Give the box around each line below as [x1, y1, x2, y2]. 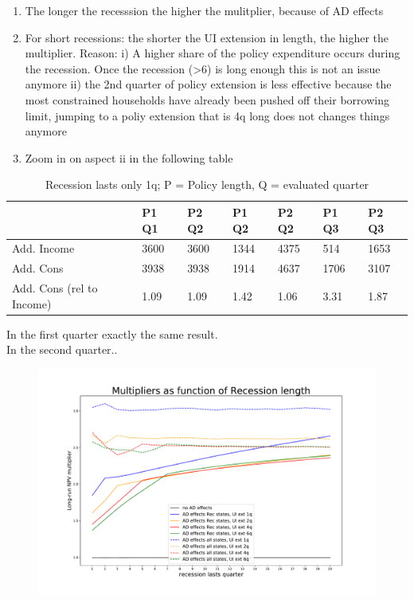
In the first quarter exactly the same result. [6, 325, 218, 342]
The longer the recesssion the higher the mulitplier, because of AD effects [25, 2, 384, 18]
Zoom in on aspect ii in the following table [25, 149, 233, 166]
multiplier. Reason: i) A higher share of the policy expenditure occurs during [25, 45, 400, 61]
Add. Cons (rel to [12, 280, 98, 296]
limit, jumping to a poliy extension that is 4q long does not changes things [25, 107, 390, 124]
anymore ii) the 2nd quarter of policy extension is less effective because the [25, 76, 392, 92]
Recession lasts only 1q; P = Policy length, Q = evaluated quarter [45, 176, 369, 193]
